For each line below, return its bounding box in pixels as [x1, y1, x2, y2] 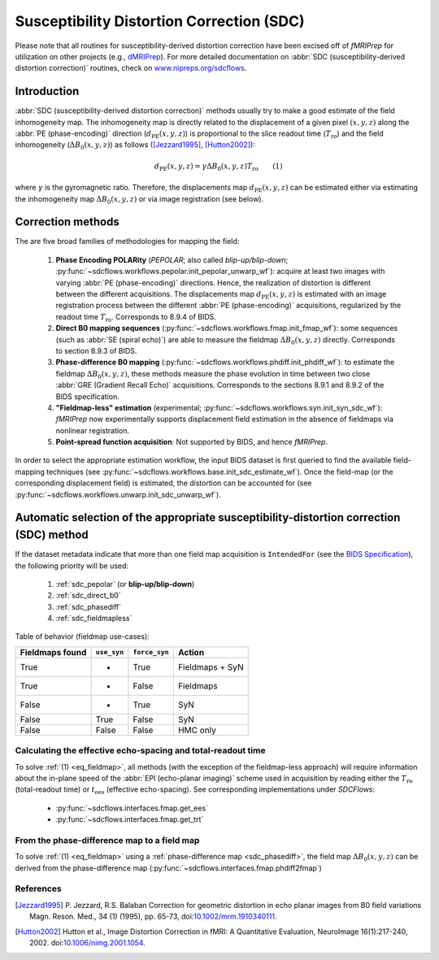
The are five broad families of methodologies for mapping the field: [15, 237, 240, 246]
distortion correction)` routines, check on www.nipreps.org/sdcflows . [15, 63, 247, 73]
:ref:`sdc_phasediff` [55, 602, 122, 611]
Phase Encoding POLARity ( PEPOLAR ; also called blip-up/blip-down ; [55, 254, 289, 264]
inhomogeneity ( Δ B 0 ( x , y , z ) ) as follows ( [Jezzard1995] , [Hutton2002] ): [15, 140, 255, 152]
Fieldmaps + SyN [177, 661, 244, 672]
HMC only [177, 724, 217, 736]
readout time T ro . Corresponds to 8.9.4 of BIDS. [55, 311, 217, 324]
